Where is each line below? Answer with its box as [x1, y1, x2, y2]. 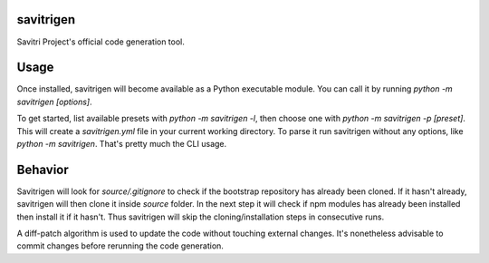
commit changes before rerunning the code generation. [16, 240, 224, 251]
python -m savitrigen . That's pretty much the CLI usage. [16, 138, 227, 149]
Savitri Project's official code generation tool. [16, 36, 186, 47]
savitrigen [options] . [16, 96, 92, 107]
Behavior [16, 161, 70, 177]
